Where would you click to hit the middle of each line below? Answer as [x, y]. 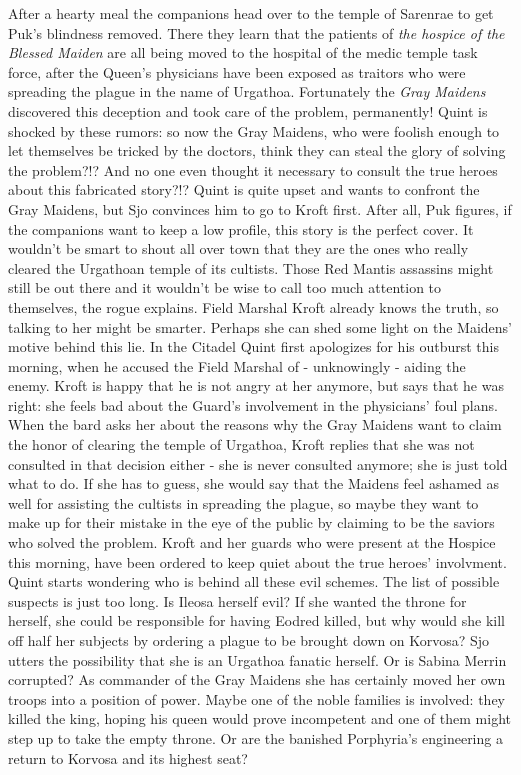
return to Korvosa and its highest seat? [128, 757]
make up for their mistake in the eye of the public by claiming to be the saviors [251, 522]
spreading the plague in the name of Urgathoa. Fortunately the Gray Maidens [247, 91]
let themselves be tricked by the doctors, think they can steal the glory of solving [257, 150]
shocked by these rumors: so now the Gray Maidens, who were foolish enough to [254, 130]
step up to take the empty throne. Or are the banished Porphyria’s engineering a [255, 737]
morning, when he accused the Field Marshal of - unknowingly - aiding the [237, 365]
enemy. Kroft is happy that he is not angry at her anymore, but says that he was [256, 385]
